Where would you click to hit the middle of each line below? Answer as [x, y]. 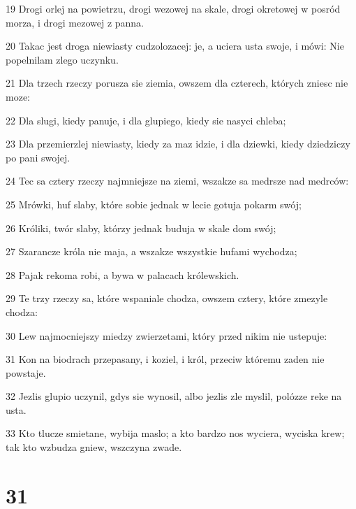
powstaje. [26, 372]
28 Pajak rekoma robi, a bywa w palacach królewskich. [123, 274]
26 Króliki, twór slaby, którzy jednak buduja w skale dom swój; [141, 228]
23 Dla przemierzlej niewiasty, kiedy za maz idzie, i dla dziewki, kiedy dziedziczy [178, 144]
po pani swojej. [38, 157]
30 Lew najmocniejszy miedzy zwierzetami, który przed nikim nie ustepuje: [166, 335]
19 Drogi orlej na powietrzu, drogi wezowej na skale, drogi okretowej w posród [173, 8]
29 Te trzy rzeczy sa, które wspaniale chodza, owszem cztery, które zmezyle [167, 298]
